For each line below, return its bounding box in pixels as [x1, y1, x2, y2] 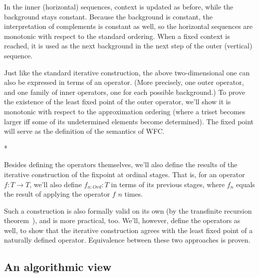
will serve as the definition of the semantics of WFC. [4, 126, 165, 136]
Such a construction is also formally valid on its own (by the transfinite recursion [4, 205, 252, 216]
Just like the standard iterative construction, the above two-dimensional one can [4, 67, 250, 77]
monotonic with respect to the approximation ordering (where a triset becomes [4, 106, 246, 116]
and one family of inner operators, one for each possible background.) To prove [4, 86, 246, 97]
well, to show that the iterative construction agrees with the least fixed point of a [4, 225, 253, 235]
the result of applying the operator [4, 189, 110, 199]
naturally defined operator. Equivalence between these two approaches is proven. [4, 235, 251, 245]
